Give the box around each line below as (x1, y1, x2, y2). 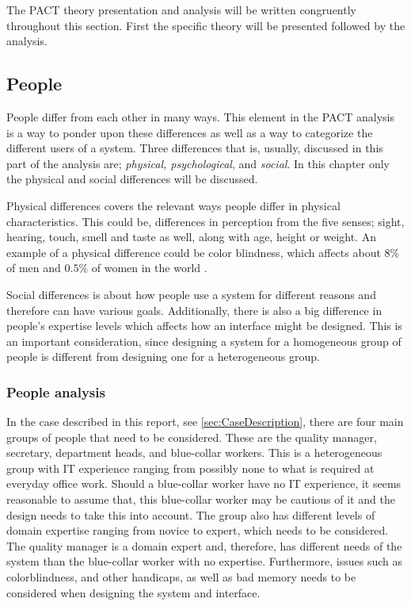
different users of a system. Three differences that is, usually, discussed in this (6, 140, 383, 156)
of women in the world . (91, 259, 207, 276)
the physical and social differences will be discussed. (6, 171, 258, 187)
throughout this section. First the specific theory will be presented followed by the (6, 17, 405, 33)
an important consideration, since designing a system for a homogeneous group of (6, 332, 401, 349)
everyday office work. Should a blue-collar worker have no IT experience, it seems (6, 475, 401, 492)
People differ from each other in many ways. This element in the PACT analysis (6, 108, 394, 125)
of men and (6, 259, 61, 276)
